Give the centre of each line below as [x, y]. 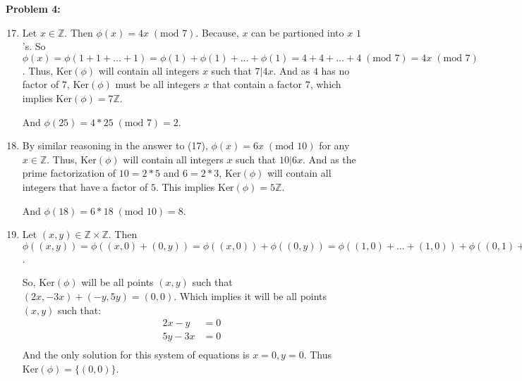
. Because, [217, 32]
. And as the [329, 159]
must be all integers [158, 84]
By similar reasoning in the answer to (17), [115, 145]
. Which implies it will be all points [250, 295]
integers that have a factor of [85, 186]
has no [335, 70]
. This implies [185, 186]
